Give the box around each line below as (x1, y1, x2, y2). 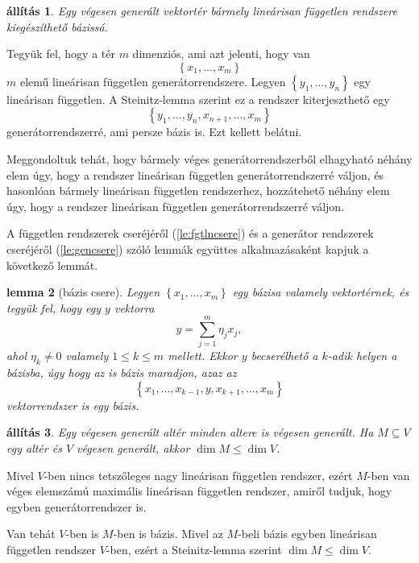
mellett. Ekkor (168, 347, 238, 364)
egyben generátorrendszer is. (6, 498, 147, 515)
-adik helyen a (327, 347, 397, 364)
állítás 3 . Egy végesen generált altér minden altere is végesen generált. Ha (6, 424, 374, 441)
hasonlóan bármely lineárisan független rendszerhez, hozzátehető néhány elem (6, 182, 390, 199)
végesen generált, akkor (77, 440, 190, 457)
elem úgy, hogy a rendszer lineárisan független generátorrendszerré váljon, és (6, 166, 384, 183)
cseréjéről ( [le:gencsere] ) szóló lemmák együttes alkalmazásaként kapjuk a (6, 240, 369, 257)
